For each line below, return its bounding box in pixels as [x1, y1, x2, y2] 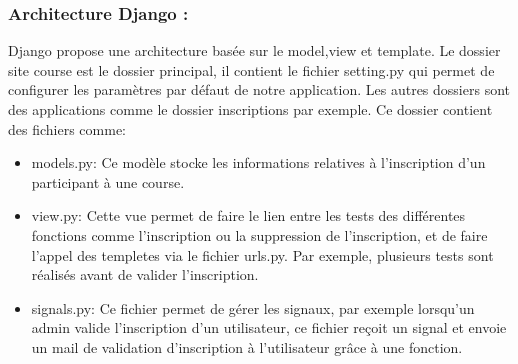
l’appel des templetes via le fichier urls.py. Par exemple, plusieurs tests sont [31, 244, 494, 265]
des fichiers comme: [8, 118, 126, 139]
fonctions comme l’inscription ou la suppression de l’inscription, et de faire [31, 224, 488, 245]
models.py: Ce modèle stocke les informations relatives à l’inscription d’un [31, 152, 486, 173]
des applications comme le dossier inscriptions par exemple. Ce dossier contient [8, 99, 493, 119]
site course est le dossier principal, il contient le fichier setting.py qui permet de [8, 59, 495, 80]
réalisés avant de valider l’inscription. [31, 264, 259, 285]
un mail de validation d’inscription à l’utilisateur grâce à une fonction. [31, 336, 463, 357]
